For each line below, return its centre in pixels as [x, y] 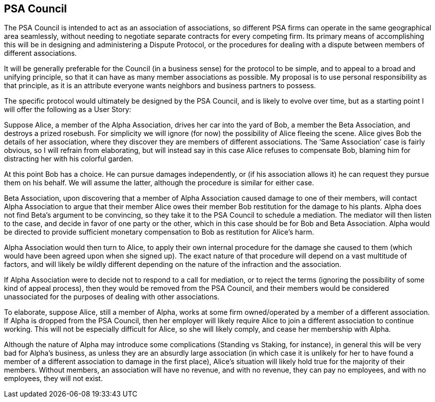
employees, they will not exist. [53, 379]
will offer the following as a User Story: [68, 110]
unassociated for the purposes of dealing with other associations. [112, 297]
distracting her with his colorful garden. [69, 159]
